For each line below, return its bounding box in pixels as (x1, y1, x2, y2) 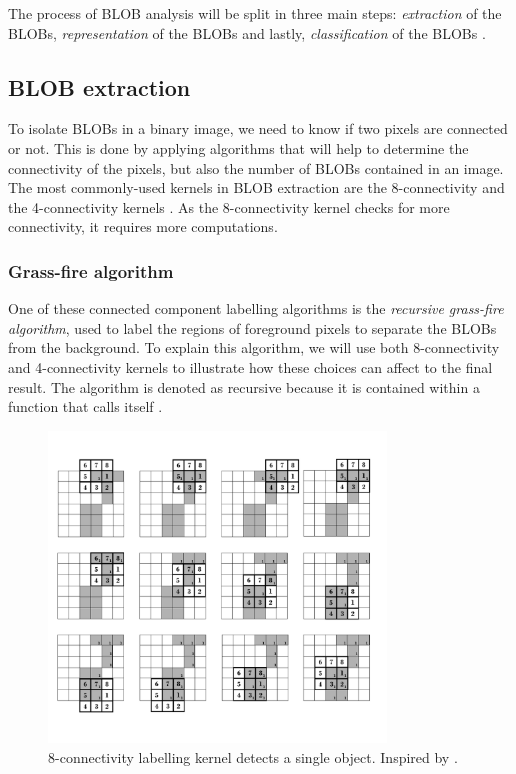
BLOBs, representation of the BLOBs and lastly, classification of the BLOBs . (8, 22, 486, 43)
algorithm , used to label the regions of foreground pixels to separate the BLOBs (8, 317, 497, 338)
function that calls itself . (8, 396, 163, 417)
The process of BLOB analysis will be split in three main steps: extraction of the (8, 3, 502, 23)
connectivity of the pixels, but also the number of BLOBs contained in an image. (8, 157, 504, 178)
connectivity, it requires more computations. (8, 216, 278, 237)
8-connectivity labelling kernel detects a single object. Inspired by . (48, 747, 458, 768)
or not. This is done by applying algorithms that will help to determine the (8, 137, 469, 158)
